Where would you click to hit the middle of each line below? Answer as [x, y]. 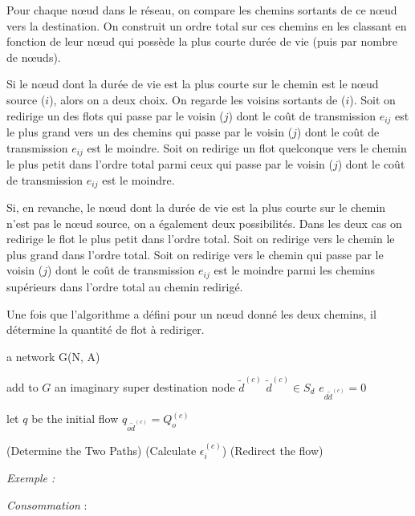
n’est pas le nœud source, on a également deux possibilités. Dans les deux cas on [204, 223]
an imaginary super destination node [145, 386]
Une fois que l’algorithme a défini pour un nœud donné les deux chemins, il [191, 313]
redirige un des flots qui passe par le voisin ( [115, 115]
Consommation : [47, 504]
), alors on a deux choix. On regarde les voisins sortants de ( [197, 99]
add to [22, 386]
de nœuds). [34, 57]
